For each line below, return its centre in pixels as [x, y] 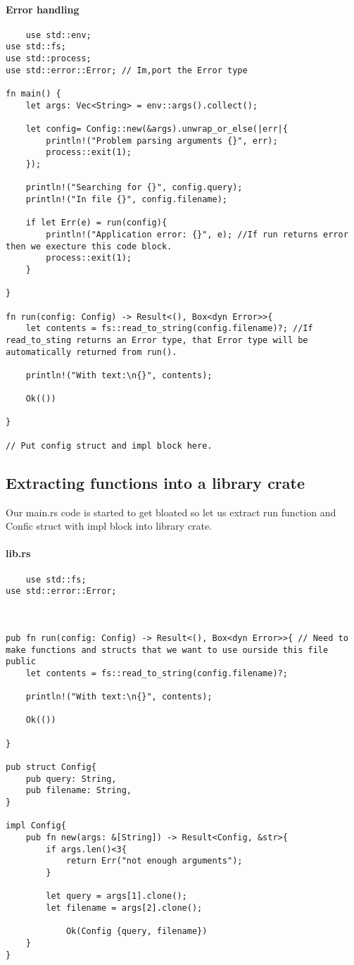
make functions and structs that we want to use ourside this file [167, 650]
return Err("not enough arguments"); [154, 861]
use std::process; [49, 59]
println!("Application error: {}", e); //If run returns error [197, 234]
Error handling [43, 9]
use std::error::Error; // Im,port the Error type [127, 70]
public [21, 662]
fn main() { [33, 94]
